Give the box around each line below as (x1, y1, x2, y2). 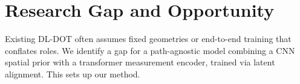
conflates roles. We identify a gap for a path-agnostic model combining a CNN (5, 44, 295, 56)
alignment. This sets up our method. (5, 67, 140, 80)
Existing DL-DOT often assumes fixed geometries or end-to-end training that (5, 32, 292, 45)
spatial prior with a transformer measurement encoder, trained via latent (5, 56, 275, 68)
